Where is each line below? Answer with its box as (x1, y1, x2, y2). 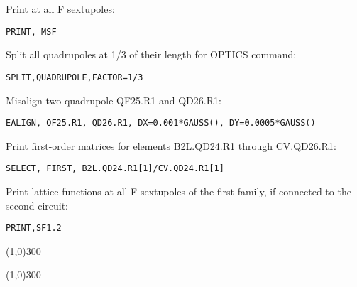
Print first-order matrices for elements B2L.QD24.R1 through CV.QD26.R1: (6, 138, 336, 153)
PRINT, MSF (6, 26, 57, 37)
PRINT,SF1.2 (6, 223, 62, 234)
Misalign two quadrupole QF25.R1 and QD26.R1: (6, 92, 221, 107)
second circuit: (6, 197, 69, 212)
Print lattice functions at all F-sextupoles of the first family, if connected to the (6, 184, 351, 198)
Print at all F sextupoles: (6, 1, 115, 16)
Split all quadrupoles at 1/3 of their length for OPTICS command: (6, 47, 297, 62)
